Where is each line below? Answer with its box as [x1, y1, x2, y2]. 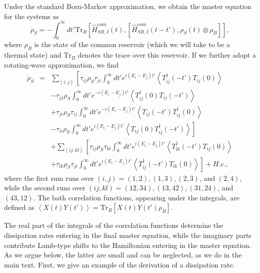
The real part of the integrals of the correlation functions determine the [4, 220, 223, 230]
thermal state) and [4, 50, 61, 60]
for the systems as [4, 11, 59, 21]
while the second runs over [4, 182, 85, 193]
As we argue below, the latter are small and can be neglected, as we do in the [4, 249, 242, 260]
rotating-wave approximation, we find [4, 59, 119, 70]
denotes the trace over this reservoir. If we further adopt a [77, 50, 256, 60]
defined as [4, 202, 34, 212]
